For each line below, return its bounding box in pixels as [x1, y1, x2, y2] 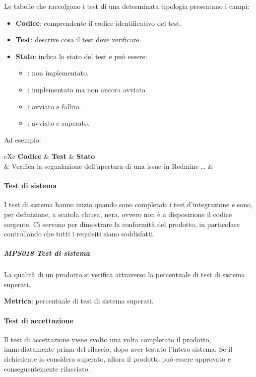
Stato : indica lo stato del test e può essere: [15, 51, 147, 61]
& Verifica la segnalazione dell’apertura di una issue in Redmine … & [4, 160, 213, 171]
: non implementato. [27, 68, 89, 78]
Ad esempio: [4, 134, 41, 145]
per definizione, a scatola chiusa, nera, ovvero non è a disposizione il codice [4, 209, 232, 219]
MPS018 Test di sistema [4, 248, 90, 258]
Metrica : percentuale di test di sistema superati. [4, 296, 154, 306]
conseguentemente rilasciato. [4, 363, 90, 374]
